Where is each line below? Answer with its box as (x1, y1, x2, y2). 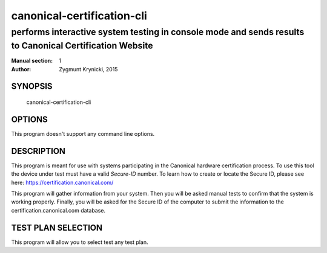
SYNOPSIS (11, 82, 53, 92)
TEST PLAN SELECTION (11, 222, 103, 232)
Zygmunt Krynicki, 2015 (59, 65, 118, 72)
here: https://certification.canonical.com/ (11, 179, 114, 186)
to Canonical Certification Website (11, 40, 154, 51)
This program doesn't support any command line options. (11, 130, 155, 137)
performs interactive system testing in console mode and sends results (11, 27, 305, 37)
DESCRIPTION (11, 146, 66, 156)
